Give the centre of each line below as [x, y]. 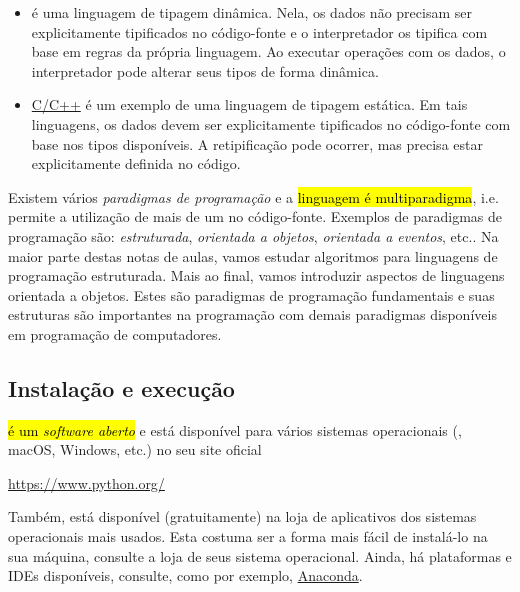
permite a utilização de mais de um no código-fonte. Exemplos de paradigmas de [255, 216]
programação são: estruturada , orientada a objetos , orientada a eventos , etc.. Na [253, 235]
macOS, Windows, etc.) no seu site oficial [135, 449]
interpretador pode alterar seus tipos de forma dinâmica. [205, 70]
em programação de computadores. [115, 333]
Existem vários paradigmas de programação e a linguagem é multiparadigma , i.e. [253, 196]
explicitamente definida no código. [136, 163]
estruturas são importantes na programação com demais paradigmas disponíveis [252, 314]
